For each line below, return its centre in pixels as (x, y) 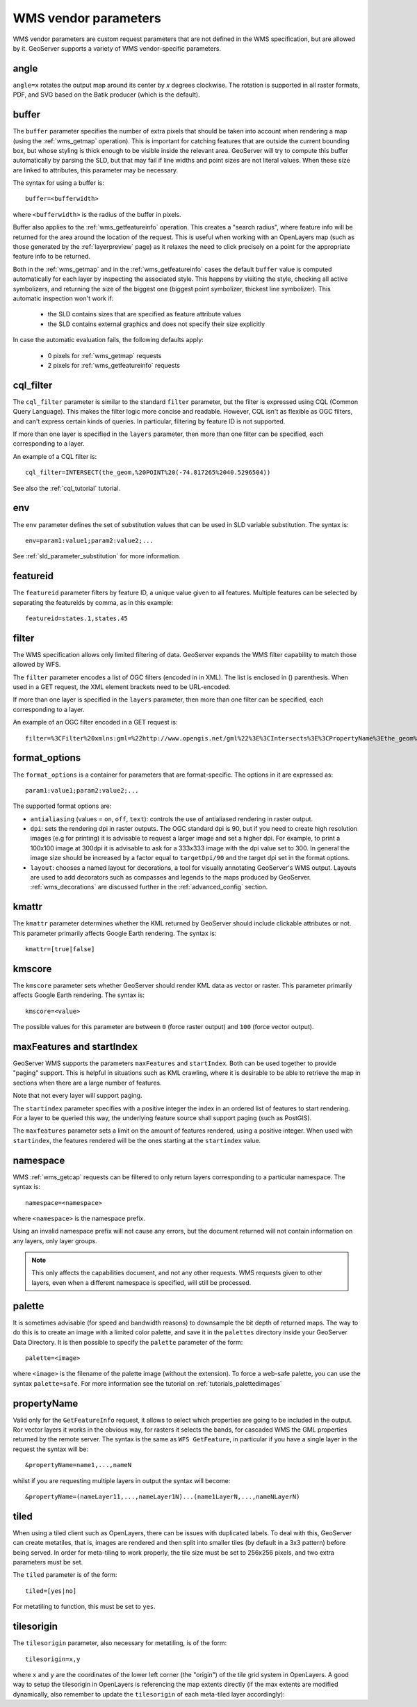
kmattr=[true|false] (60, 949)
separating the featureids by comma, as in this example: (93, 602)
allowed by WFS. (37, 665)
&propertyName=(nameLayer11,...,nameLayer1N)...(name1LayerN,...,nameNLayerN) (163, 1496)
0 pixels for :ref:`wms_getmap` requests (105, 355)
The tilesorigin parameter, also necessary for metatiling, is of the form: (120, 1643)
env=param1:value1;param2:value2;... (90, 540)
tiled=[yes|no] (51, 1591)
